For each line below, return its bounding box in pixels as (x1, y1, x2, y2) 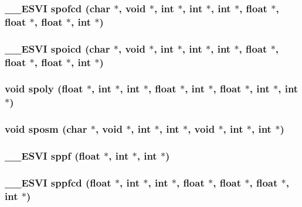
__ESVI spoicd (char (5, 41, 110, 56)
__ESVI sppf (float (5, 149, 100, 163)
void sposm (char (5, 122, 87, 136)
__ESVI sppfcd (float (5, 175, 111, 189)
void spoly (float (5, 81, 83, 96)
